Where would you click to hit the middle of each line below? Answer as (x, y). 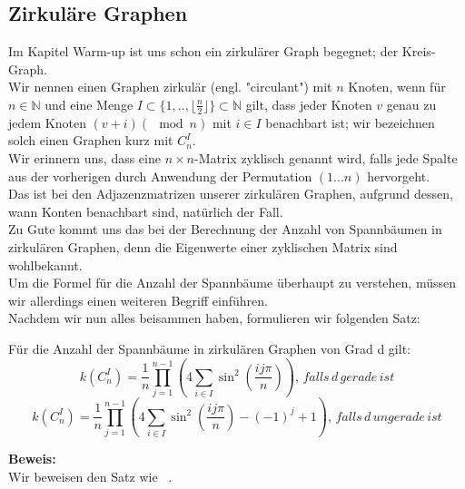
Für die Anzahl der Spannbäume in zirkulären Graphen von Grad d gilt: (209, 348)
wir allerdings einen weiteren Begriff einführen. (138, 300)
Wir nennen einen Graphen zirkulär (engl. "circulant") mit (170, 87)
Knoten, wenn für (397, 87)
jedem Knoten (47, 122)
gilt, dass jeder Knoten (309, 104)
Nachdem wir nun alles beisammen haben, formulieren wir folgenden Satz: (214, 318)
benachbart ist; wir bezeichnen (350, 122)
